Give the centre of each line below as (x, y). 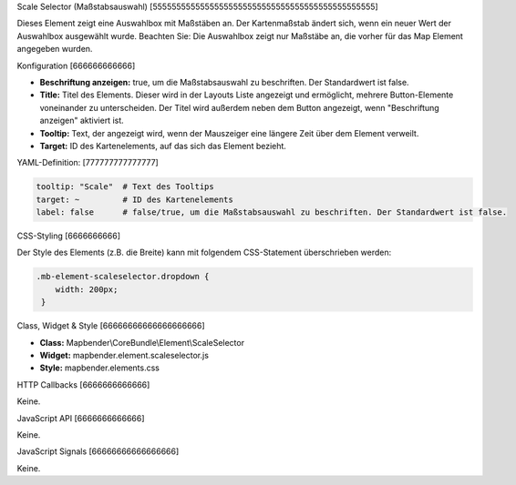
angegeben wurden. (55, 49)
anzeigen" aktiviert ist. (82, 121)
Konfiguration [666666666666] (76, 66)
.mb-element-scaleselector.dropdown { (123, 277)
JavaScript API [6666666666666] (81, 418)
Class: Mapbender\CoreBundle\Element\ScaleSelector (142, 342)
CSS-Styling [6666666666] (69, 236)
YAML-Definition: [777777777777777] (88, 163)
